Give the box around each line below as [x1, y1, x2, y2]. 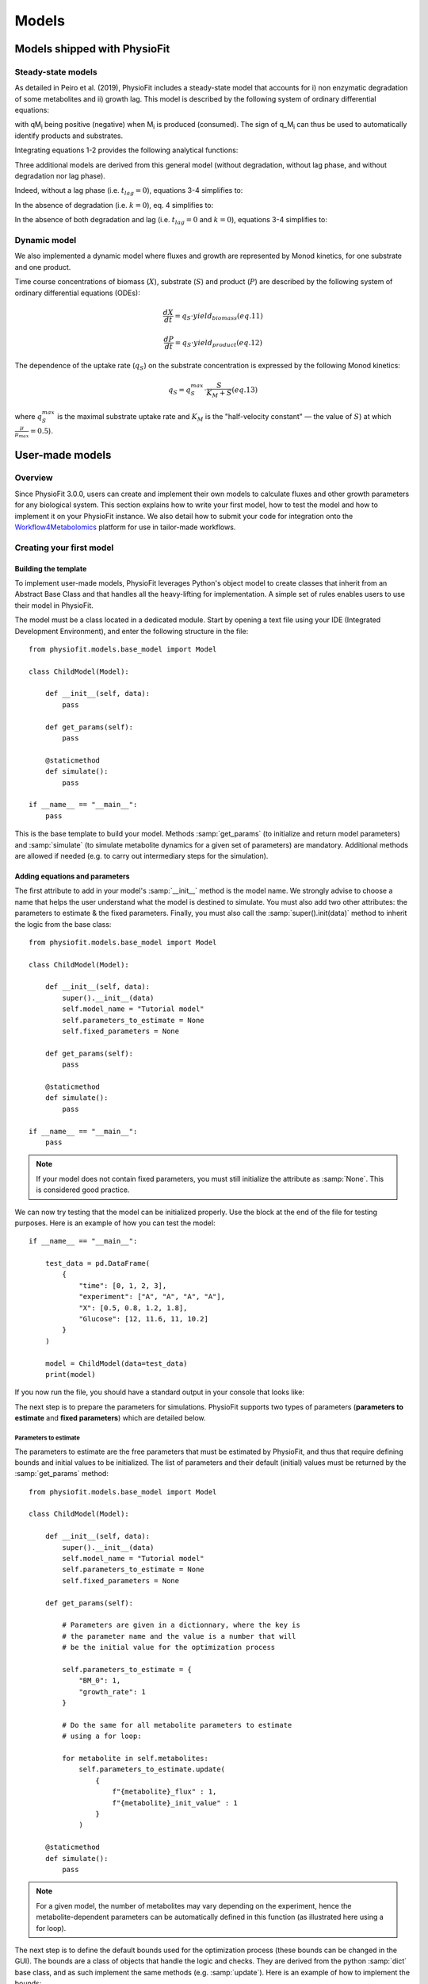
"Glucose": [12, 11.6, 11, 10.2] [78, 1314, 209, 1324]
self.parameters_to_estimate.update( [78, 1765, 226, 1774]
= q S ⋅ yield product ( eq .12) [174, 338, 263, 348]
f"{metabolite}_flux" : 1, [112, 1787, 217, 1797]
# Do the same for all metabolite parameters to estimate [62, 1721, 292, 1729]
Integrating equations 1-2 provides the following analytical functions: [14, 145, 239, 155]
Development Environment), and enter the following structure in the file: [14, 626, 249, 636]
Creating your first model [14, 542, 114, 553]
